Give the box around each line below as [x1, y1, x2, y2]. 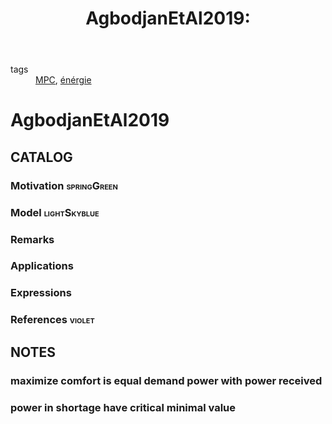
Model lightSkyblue [10, 205, 100, 219]
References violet [10, 313, 95, 327]
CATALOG [10, 148, 73, 166]
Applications [10, 259, 74, 273]
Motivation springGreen [10, 178, 118, 192]
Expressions [10, 286, 72, 300]
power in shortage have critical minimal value [10, 400, 237, 414]
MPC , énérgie [35, 74, 92, 86]
